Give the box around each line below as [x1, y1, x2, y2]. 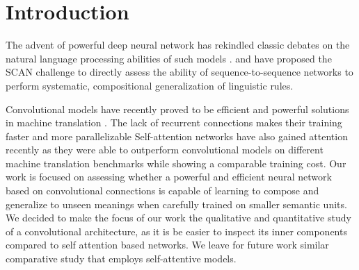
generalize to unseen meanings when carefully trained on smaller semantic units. [6, 196, 347, 211]
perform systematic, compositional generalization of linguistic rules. [6, 78, 294, 92]
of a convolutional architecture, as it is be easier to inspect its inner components [6, 223, 347, 238]
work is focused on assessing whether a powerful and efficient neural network [6, 169, 332, 184]
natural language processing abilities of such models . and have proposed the [6, 51, 332, 65]
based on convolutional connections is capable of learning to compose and [6, 183, 319, 198]
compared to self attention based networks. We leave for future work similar [6, 237, 329, 252]
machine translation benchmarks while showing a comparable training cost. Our [6, 155, 346, 170]
